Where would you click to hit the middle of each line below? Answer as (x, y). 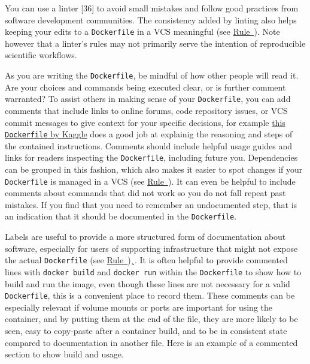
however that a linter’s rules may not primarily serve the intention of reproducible (155, 43)
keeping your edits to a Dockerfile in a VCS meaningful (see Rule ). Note (142, 31)
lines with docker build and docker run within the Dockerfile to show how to (153, 271)
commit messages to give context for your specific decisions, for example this (145, 122)
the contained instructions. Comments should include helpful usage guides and (149, 145)
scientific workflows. (41, 55)
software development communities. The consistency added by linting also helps (151, 19)
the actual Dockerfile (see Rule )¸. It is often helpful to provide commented (146, 260)
